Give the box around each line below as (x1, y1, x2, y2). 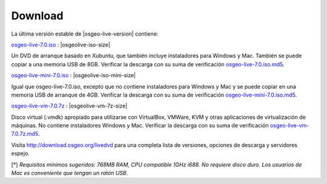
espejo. (11, 150, 30, 157)
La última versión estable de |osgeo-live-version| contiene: (11, 30, 159, 37)
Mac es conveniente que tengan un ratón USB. (11, 170, 128, 177)
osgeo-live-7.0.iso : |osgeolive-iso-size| (11, 41, 110, 48)
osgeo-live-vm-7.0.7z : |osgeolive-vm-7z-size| (11, 103, 128, 110)
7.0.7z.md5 (11, 130, 39, 138)
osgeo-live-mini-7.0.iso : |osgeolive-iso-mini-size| (11, 72, 136, 79)
